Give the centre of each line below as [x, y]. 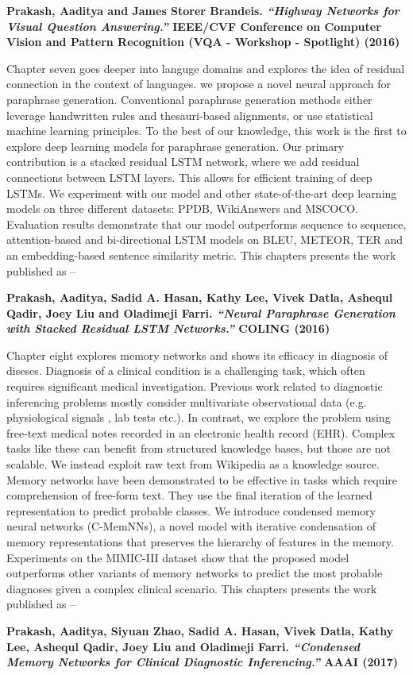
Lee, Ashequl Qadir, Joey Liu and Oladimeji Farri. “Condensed [183, 646]
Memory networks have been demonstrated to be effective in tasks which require [202, 479]
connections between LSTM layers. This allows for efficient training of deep [189, 177]
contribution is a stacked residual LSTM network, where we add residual [183, 162]
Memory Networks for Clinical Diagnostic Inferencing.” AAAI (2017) [202, 662]
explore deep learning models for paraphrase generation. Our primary [176, 146]
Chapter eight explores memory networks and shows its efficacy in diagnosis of [197, 355]
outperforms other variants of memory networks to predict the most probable [195, 573]
